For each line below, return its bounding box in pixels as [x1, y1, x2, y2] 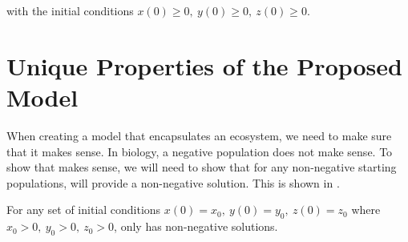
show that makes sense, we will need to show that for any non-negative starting [6, 159, 397, 175]
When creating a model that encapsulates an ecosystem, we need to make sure [6, 127, 392, 143]
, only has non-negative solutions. [114, 218, 278, 235]
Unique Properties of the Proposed [6, 49, 402, 82]
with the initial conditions [6, 2, 134, 18]
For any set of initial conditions [6, 201, 161, 218]
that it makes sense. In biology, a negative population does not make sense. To [6, 143, 393, 159]
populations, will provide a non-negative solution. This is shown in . [6, 174, 340, 191]
